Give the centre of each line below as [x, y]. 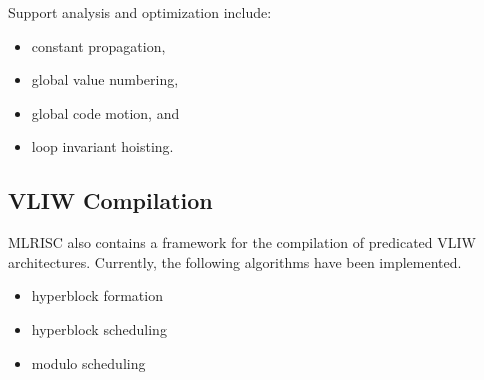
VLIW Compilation [110, 200]
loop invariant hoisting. [102, 146]
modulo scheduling [88, 362]
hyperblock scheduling [99, 328]
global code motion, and [105, 112]
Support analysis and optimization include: [140, 12]
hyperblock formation [97, 295]
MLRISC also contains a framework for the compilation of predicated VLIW [242, 242]
